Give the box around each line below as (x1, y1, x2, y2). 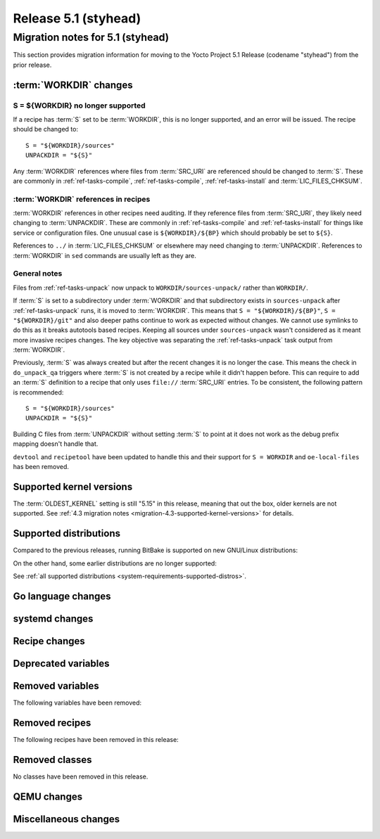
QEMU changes (13, 790, 83, 802)
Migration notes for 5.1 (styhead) (13, 31, 170, 44)
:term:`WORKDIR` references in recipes (13, 194, 151, 204)
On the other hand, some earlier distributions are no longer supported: (13, 559, 217, 568)
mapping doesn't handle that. (13, 440, 99, 448)
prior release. (13, 60, 52, 69)
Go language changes (13, 590, 112, 602)
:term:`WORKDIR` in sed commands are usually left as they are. (13, 251, 197, 260)
